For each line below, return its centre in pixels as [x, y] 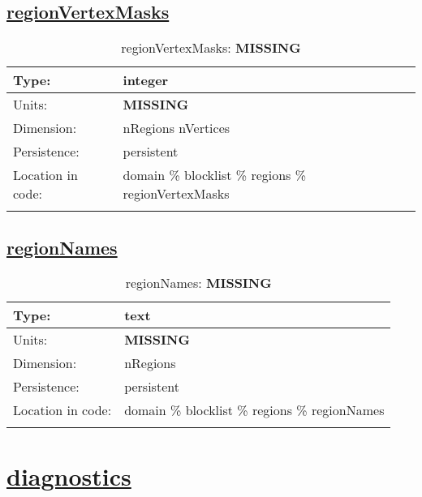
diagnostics [69, 476]
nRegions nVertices [177, 128]
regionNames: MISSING [198, 283]
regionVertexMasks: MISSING [211, 48]
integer [146, 80]
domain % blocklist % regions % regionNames [254, 410]
